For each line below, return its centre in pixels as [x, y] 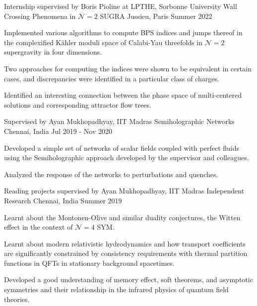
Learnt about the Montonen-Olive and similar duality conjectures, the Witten [122, 217]
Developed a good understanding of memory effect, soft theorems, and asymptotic [128, 279]
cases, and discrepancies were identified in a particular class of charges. [112, 78]
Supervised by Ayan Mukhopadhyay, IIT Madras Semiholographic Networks [119, 121]
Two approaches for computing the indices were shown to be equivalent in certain [128, 68]
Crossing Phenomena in [40, 16]
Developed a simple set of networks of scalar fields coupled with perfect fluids [122, 148]
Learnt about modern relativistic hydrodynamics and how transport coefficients [125, 243]
